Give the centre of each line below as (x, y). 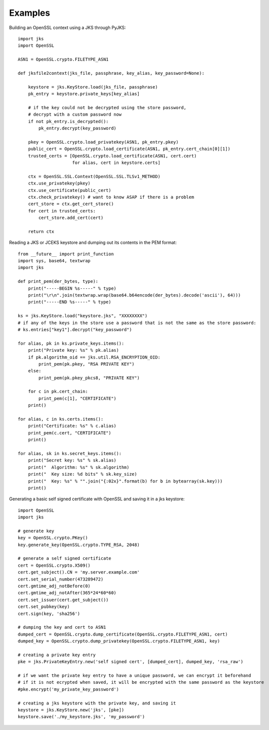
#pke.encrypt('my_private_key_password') (68, 689)
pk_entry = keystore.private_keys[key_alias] (84, 94)
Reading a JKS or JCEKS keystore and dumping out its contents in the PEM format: (93, 243)
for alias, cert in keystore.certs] (116, 163)
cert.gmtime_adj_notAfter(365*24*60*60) (67, 593)
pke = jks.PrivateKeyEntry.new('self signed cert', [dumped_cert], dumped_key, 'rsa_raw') (131, 662)
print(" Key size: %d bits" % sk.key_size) (82, 474)
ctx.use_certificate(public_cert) (70, 190)
